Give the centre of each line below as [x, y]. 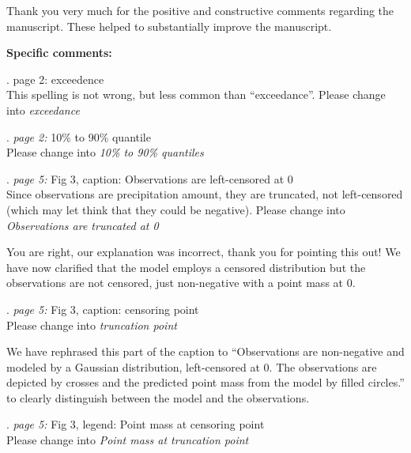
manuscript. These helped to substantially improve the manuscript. [169, 26]
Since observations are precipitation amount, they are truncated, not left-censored [205, 194]
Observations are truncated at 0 [83, 225]
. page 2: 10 [34, 136]
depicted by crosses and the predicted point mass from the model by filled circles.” [205, 382]
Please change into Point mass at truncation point [128, 440]
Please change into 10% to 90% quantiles [105, 152]
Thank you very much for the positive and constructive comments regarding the [200, 10]
